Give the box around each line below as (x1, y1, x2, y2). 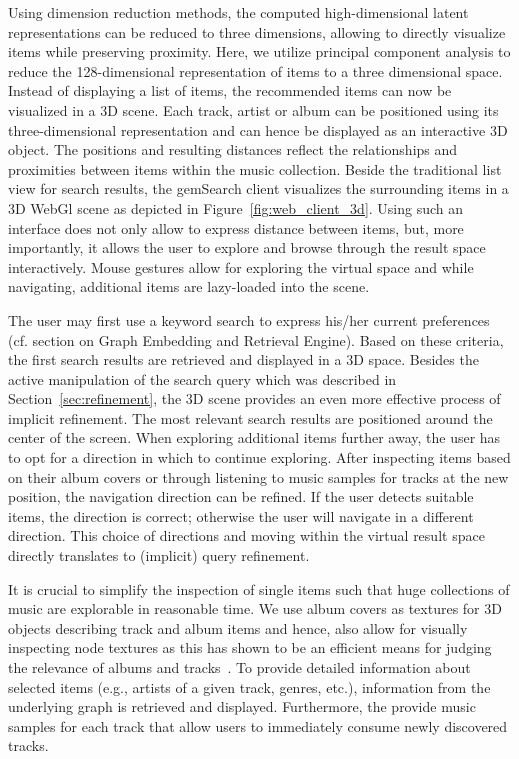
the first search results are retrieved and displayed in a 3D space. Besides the (8, 349, 479, 370)
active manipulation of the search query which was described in (8, 368, 397, 389)
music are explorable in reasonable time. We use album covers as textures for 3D (8, 598, 502, 619)
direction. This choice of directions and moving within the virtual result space (8, 525, 485, 546)
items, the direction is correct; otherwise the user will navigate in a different (8, 505, 474, 526)
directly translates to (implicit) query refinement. (8, 545, 310, 566)
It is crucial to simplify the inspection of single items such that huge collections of (8, 578, 510, 599)
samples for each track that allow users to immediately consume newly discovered (8, 715, 508, 736)
